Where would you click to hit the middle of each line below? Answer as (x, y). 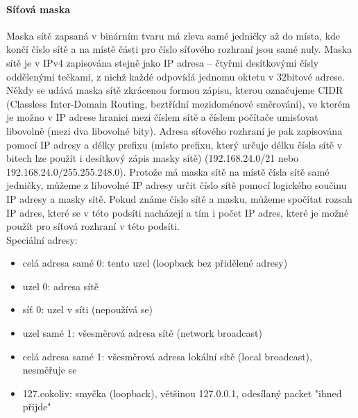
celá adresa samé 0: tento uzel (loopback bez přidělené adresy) (155, 263)
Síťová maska (38, 9)
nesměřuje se (50, 370)
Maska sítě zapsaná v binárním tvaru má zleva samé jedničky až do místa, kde (173, 35)
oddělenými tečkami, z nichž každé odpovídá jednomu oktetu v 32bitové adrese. (176, 76)
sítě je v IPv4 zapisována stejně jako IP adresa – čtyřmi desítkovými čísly (163, 62)
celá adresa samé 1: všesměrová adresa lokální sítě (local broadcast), (167, 356)
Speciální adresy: (42, 239)
